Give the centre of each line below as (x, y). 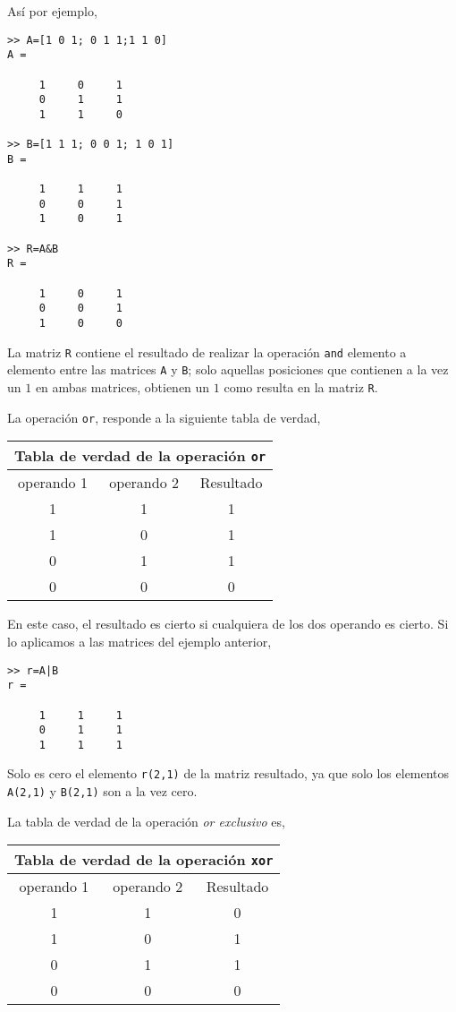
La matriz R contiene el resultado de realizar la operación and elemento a (207, 352)
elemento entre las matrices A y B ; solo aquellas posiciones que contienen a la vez (228, 369)
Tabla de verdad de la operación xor (144, 860)
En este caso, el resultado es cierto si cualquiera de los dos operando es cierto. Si (228, 624)
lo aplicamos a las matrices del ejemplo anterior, (139, 641)
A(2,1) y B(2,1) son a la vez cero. (102, 791)
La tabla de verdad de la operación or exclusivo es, (146, 821)
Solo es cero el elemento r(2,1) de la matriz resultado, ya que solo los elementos (228, 773)
